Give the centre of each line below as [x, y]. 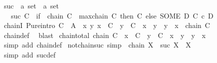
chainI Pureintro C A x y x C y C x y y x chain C [107, 25]
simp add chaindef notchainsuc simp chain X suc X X [97, 45]
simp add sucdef [30, 54]
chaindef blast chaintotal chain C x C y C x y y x [105, 35]
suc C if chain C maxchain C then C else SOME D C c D [112, 15]
